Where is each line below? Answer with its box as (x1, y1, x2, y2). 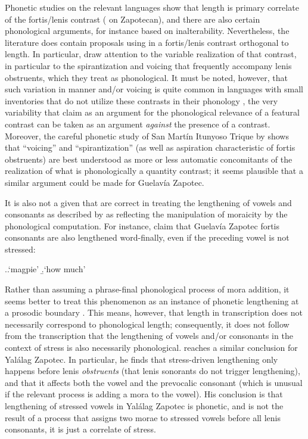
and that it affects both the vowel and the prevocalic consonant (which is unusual (5, 376, 303, 388)
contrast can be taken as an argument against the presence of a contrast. (5, 117, 270, 130)
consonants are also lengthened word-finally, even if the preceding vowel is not (5, 231, 290, 244)
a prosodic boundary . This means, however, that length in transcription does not (5, 306, 303, 319)
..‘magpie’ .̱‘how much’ (5, 263, 86, 275)
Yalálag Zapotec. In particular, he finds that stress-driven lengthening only (5, 353, 278, 365)
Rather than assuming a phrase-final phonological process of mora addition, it (5, 283, 290, 295)
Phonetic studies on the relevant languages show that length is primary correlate (5, 1, 299, 13)
